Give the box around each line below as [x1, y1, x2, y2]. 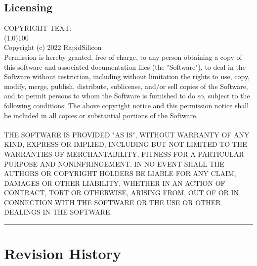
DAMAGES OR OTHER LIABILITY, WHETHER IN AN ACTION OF [4, 177, 225, 188]
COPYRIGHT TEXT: [4, 23, 72, 33]
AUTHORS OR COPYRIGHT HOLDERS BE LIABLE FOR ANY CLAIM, [4, 168, 236, 178]
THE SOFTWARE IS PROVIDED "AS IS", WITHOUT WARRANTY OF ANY [4, 129, 250, 139]
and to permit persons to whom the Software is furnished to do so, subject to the [4, 90, 250, 101]
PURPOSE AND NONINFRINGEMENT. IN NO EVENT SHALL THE [4, 158, 224, 169]
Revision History [4, 243, 121, 264]
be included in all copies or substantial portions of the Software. [4, 110, 198, 120]
